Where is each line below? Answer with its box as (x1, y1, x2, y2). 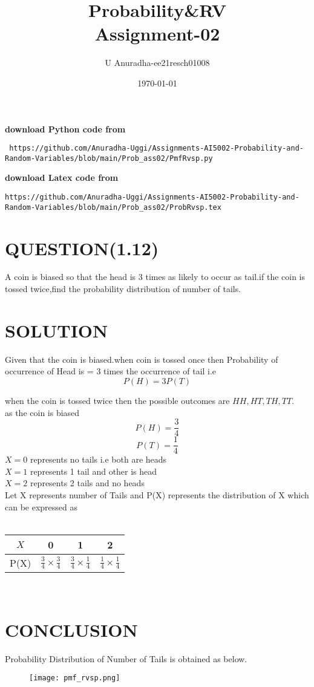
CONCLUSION (5, 617, 138, 642)
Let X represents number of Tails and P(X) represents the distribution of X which (5, 489, 309, 501)
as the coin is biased (5, 406, 80, 418)
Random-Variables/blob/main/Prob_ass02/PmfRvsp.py (5, 154, 213, 163)
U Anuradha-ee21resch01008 (105, 56, 210, 69)
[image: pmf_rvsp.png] (29, 674, 120, 683)
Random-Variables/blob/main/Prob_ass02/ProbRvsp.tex (5, 203, 221, 212)
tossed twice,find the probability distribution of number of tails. (5, 282, 241, 295)
